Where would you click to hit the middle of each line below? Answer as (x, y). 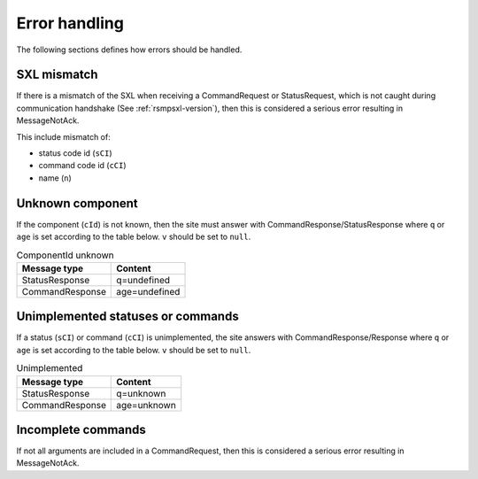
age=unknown (146, 405)
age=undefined (148, 291)
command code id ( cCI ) (83, 166)
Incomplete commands (81, 429)
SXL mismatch (57, 75)
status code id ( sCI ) (75, 153)
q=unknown (141, 393)
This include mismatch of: (63, 136)
